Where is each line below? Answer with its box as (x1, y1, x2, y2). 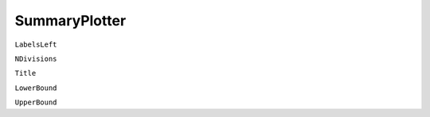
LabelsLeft (14, 40, 57, 49)
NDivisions (14, 54, 57, 63)
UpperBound (14, 98, 57, 107)
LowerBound (14, 83, 57, 92)
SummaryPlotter (14, 12, 127, 29)
